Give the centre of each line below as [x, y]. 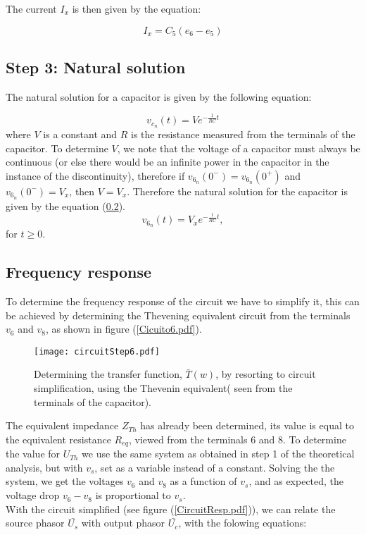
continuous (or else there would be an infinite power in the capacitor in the [168, 162]
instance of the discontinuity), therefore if [95, 175]
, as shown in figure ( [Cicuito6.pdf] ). [124, 329]
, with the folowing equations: [242, 523]
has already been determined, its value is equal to [247, 425]
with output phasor [123, 523]
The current [31, 8]
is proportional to [133, 495]
